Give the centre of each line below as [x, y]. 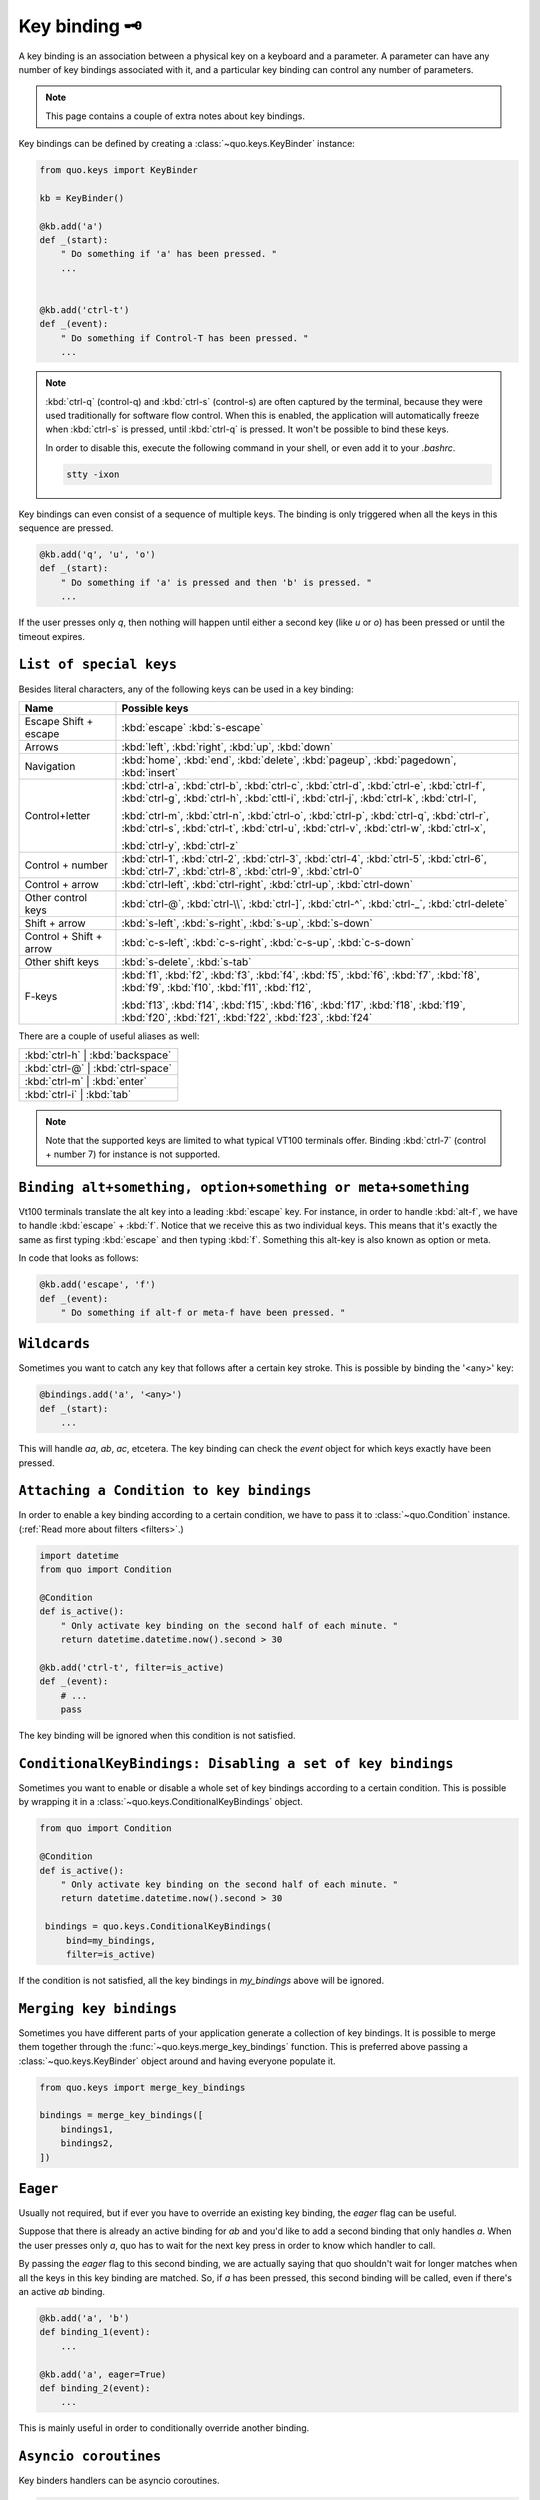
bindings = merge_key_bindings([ [121, 2115]
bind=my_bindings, [111, 1940]
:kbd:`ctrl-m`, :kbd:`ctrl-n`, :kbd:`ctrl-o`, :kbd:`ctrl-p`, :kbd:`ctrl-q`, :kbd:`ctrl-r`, [305, 815]
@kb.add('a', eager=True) [103, 2374]
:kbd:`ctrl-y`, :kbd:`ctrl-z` [180, 845]
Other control [56, 897]
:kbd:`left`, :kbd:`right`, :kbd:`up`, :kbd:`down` [227, 747]
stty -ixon [93, 474]
